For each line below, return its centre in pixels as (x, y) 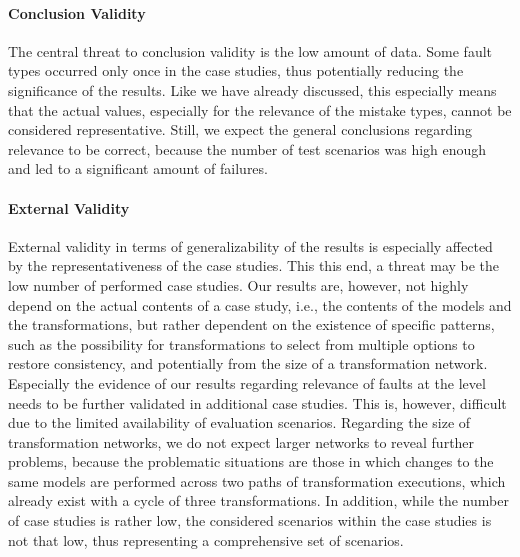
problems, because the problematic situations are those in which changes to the (251, 461)
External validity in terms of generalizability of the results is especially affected (250, 245)
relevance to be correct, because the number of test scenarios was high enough (247, 148)
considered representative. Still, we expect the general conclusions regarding (240, 129)
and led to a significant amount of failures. (138, 168)
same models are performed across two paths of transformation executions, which (257, 480)
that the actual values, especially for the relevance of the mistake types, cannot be (260, 109)
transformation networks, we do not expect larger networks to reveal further (241, 441)
